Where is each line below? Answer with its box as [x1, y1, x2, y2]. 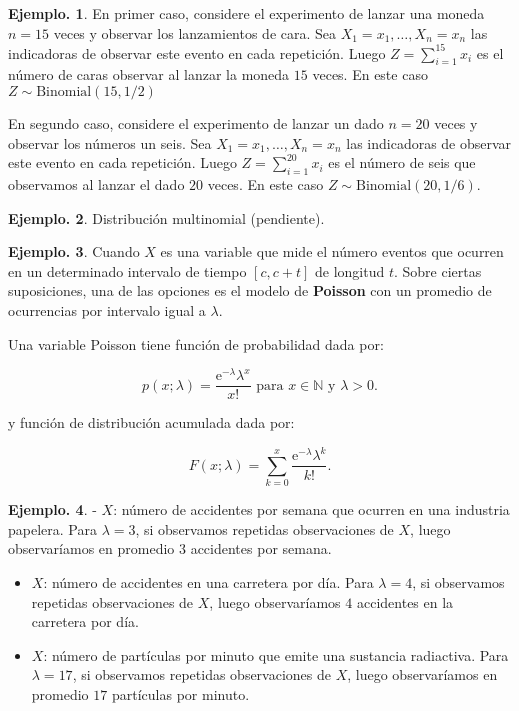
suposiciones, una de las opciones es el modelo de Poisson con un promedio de [8, 280, 492, 301]
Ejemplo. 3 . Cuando [8, 241, 140, 262]
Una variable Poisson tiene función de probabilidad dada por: [8, 333, 384, 354]
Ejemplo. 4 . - [8, 499, 97, 520]
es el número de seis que [328, 152, 476, 173]
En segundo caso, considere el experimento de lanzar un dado [8, 113, 384, 134]
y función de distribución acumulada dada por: [8, 412, 295, 433]
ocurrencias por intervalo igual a [8, 300, 206, 321]
